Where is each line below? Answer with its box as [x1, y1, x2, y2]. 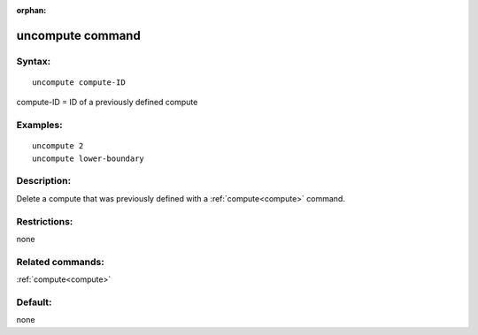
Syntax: [16, 55, 51, 67]
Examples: [16, 119, 63, 132]
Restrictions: [16, 215, 73, 227]
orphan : [16, 5, 47, 15]
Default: [16, 296, 52, 308]
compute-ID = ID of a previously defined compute [16, 97, 198, 108]
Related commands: [16, 255, 105, 268]
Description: [16, 175, 71, 187]
